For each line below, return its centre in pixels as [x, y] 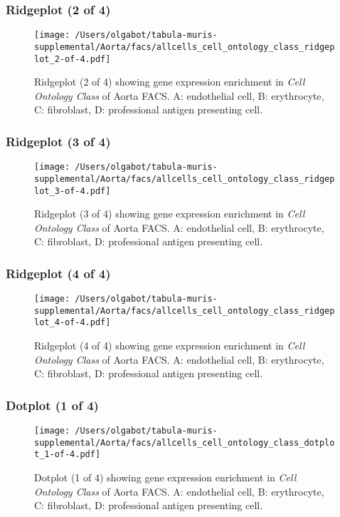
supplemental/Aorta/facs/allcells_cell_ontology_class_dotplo [185, 442]
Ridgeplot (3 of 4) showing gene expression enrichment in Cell [170, 214]
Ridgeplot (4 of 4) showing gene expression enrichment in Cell [170, 345]
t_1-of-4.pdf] [68, 455]
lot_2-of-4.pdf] [73, 59]
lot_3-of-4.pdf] [73, 191]
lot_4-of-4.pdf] [73, 323]
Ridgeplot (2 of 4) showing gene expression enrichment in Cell [170, 82]
